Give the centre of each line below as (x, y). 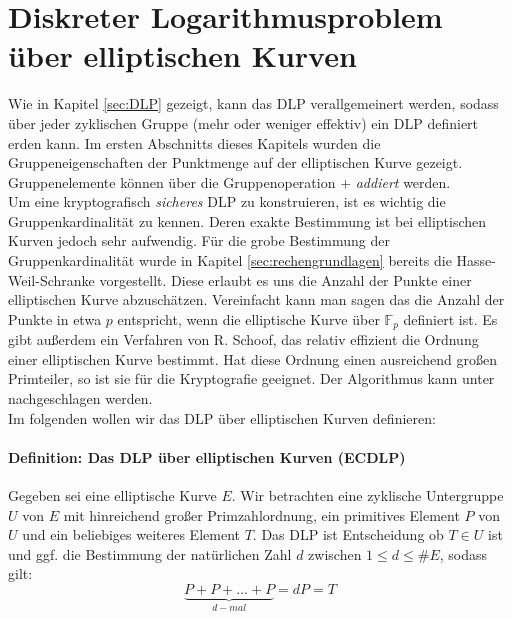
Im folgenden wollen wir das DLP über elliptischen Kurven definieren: (222, 417)
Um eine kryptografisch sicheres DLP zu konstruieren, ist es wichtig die (227, 201)
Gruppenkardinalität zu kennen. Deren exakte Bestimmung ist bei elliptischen (247, 220)
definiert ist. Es (450, 318)
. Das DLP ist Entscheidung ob (348, 534)
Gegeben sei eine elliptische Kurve (112, 495)
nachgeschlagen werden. (80, 398)
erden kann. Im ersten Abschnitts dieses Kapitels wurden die (194, 142)
